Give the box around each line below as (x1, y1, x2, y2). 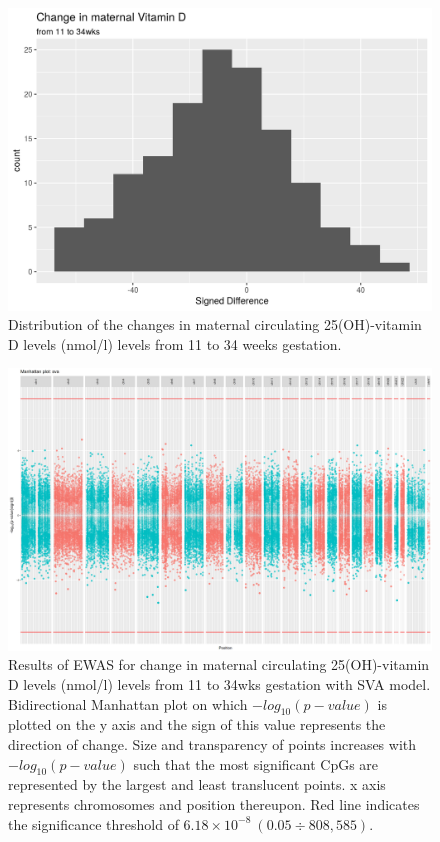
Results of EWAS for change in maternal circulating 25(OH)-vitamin (8, 654, 430, 675)
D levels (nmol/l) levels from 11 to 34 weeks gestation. (8, 333, 342, 354)
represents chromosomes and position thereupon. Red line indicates (8, 794, 420, 814)
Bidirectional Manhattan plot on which (8, 693, 248, 714)
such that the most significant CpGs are (133, 753, 379, 774)
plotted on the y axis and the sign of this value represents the (8, 714, 386, 735)
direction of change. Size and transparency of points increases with (8, 734, 417, 755)
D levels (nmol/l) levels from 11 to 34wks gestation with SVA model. (8, 674, 431, 695)
